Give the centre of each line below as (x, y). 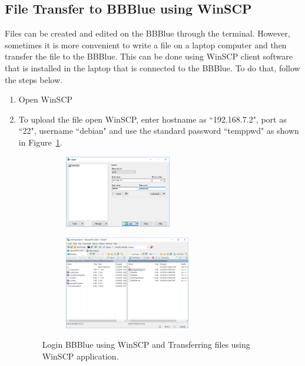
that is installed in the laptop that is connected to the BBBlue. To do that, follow (152, 67)
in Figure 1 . (40, 142)
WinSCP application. (80, 356)
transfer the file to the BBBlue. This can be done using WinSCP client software (149, 56)
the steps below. (34, 79)
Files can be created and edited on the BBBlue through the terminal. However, (147, 33)
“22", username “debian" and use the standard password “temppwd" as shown (159, 131)
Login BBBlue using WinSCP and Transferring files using (146, 344)
